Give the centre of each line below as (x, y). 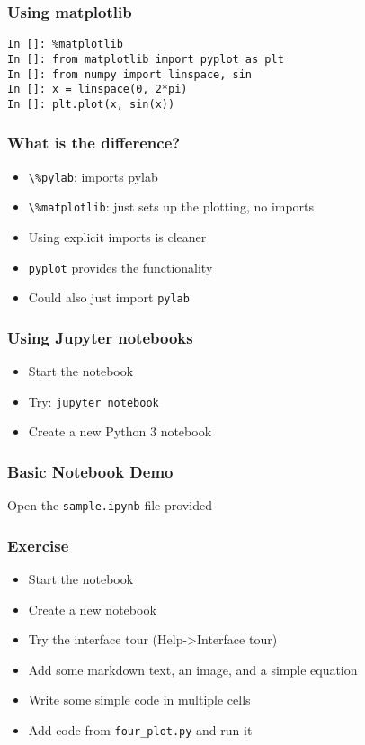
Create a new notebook (92, 609)
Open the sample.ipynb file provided (110, 505)
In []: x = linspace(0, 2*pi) (98, 90)
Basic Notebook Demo (90, 471)
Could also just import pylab (109, 297)
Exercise (38, 545)
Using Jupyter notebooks (100, 337)
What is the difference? (94, 143)
